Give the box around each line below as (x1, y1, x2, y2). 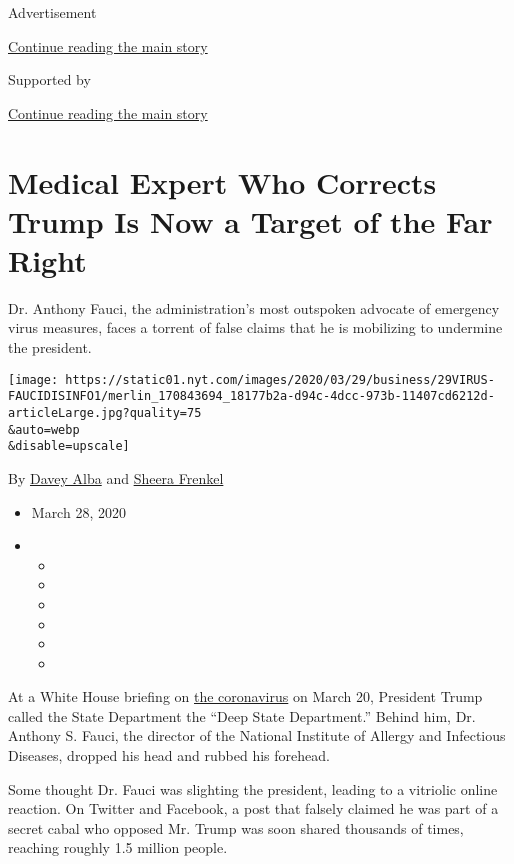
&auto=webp (8, 422, 80, 437)
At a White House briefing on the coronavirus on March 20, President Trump (8, 686, 483, 707)
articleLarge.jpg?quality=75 (8, 405, 202, 420)
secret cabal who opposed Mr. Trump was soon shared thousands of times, (8, 817, 464, 838)
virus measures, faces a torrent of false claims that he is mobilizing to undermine (8, 317, 503, 338)
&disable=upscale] (8, 439, 130, 454)
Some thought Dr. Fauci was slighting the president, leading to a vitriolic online (8, 778, 498, 799)
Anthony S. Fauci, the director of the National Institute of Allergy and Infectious (8, 725, 506, 746)
